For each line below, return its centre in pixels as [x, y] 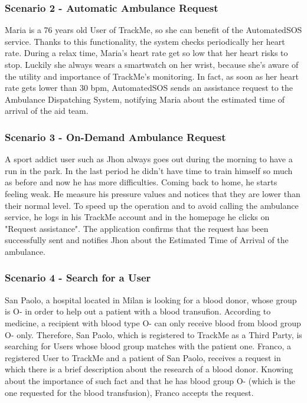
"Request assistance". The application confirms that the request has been [137, 228]
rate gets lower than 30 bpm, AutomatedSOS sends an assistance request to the [149, 88]
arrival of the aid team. [47, 111]
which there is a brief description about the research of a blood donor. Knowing [149, 369]
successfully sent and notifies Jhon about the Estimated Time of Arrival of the [147, 240]
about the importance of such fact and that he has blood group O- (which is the [150, 380]
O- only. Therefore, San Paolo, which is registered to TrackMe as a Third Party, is [153, 334]
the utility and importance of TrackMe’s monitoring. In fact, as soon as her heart [152, 76]
